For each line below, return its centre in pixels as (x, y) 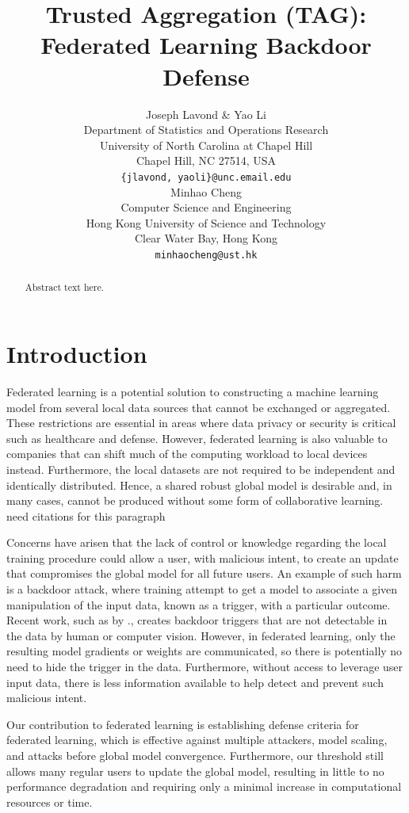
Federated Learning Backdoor (206, 45)
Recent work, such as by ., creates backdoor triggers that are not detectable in (197, 620)
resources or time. (50, 802)
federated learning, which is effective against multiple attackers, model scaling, (197, 740)
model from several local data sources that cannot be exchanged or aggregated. (199, 407)
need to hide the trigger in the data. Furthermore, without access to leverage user (205, 667)
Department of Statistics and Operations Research (206, 130)
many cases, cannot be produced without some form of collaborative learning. (195, 500)
